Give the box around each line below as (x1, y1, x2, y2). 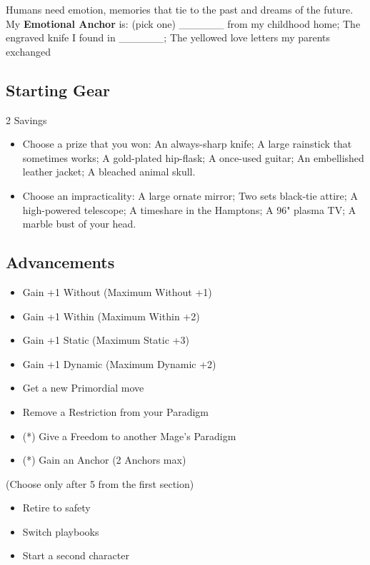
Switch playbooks (22, 524, 99, 539)
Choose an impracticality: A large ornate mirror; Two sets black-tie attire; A (22, 188, 358, 203)
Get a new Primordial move (22, 380, 144, 395)
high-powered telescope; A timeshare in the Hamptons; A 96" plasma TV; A (22, 202, 356, 217)
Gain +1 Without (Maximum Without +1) (22, 284, 212, 299)
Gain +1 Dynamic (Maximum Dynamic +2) (22, 356, 216, 371)
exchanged (6, 44, 51, 58)
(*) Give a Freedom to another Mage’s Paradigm (22, 428, 236, 443)
